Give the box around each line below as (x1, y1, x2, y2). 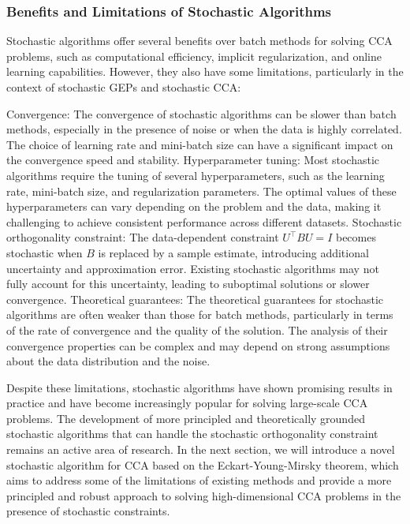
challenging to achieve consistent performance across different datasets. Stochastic (6, 213, 402, 230)
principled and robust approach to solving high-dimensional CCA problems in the (6, 487, 401, 503)
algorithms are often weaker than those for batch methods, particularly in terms (6, 306, 393, 323)
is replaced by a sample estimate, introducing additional (98, 244, 369, 260)
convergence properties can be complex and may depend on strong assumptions (6, 337, 390, 354)
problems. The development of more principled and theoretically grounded (6, 410, 365, 426)
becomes (335, 229, 376, 245)
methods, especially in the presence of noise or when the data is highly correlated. (6, 121, 402, 137)
